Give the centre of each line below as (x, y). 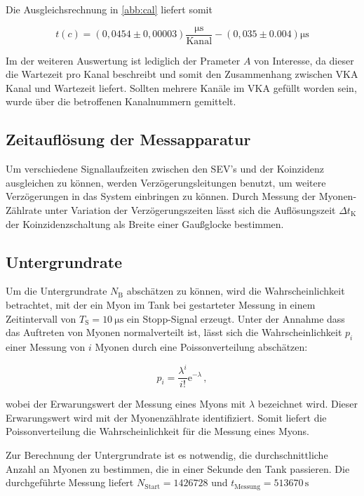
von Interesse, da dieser (304, 60)
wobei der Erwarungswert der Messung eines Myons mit (126, 404)
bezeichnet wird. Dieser (308, 404)
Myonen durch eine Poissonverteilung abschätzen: (201, 346)
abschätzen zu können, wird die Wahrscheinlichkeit (236, 291)
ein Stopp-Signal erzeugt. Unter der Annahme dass (236, 318)
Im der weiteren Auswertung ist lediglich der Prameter (123, 60)
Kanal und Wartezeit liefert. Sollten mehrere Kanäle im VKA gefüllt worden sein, (181, 87)
